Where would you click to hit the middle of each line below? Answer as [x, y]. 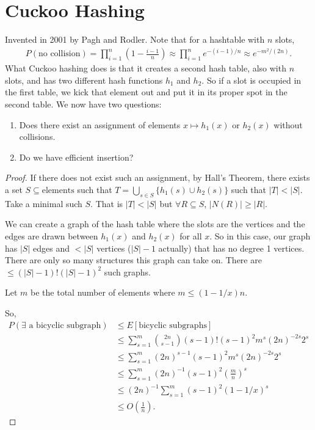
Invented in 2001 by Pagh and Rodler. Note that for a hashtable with [135, 39]
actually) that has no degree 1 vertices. [231, 248]
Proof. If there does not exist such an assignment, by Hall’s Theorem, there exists [157, 177]
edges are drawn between [52, 235]
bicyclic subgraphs [173, 325]
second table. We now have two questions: [83, 104]
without [288, 124]
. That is [107, 203]
